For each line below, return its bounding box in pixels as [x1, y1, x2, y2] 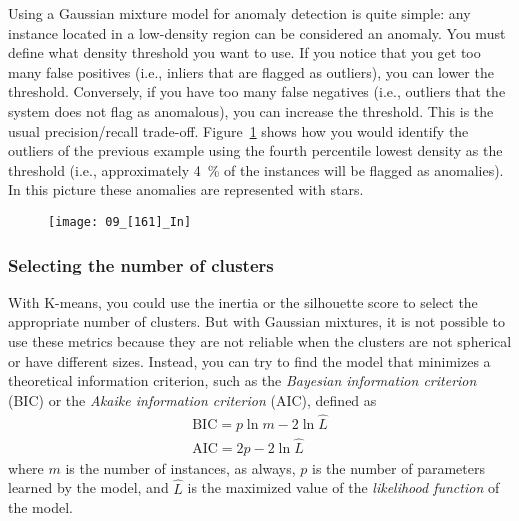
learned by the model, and [8, 477, 169, 498]
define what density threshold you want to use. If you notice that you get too [8, 42, 481, 63]
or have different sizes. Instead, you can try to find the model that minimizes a [8, 350, 491, 371]
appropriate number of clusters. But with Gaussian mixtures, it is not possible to [8, 311, 505, 332]
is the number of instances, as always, [65, 457, 296, 478]
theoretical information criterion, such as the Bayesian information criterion [8, 370, 477, 391]
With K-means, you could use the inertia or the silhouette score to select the [8, 291, 478, 312]
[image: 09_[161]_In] [48, 214, 192, 229]
